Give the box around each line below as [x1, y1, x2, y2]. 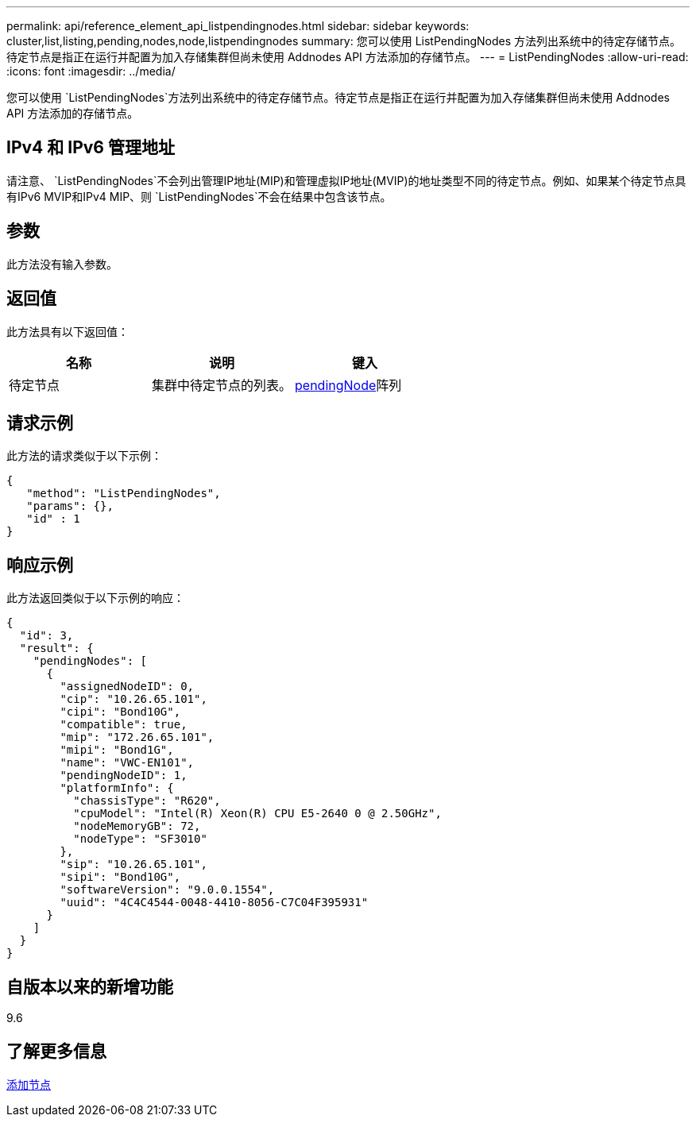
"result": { [19, 642, 94, 655]
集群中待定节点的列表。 [152, 376, 292, 393]
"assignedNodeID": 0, [60, 680, 195, 693]
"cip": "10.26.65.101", [60, 693, 207, 706]
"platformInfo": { [60, 781, 174, 795]
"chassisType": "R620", [73, 794, 221, 808]
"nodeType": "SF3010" [73, 832, 207, 846]
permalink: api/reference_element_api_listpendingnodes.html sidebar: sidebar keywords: [6, 19, 470, 33]
